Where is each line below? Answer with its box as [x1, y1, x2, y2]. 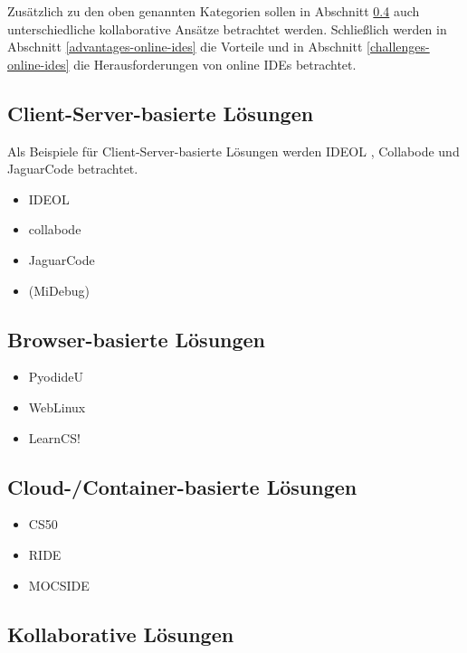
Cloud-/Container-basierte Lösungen [7, 472, 357, 500]
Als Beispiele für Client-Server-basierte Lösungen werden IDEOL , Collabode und [7, 141, 460, 160]
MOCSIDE [28, 575, 90, 594]
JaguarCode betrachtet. [7, 159, 138, 178]
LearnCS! [28, 428, 81, 447]
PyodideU [28, 367, 83, 386]
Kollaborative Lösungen [7, 620, 234, 648]
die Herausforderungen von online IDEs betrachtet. [73, 54, 357, 73]
